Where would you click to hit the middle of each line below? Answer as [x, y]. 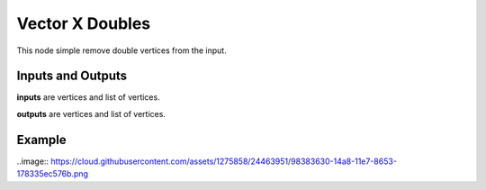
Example [41, 140]
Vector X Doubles [84, 23]
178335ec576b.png [53, 174]
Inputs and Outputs [72, 76]
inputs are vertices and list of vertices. [89, 97]
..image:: [33, 161]
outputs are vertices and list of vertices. [91, 113]
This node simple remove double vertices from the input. [121, 50]
